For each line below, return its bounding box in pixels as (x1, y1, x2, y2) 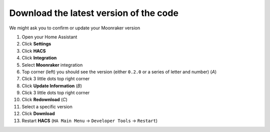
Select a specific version (21, 104, 72, 110)
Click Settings (21, 41, 51, 47)
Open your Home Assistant (21, 34, 77, 40)
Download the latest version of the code (9, 7, 178, 18)
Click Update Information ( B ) (21, 83, 82, 89)
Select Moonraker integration (21, 62, 83, 68)
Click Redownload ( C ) (21, 97, 67, 103)
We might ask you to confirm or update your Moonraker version (9, 25, 140, 31)
